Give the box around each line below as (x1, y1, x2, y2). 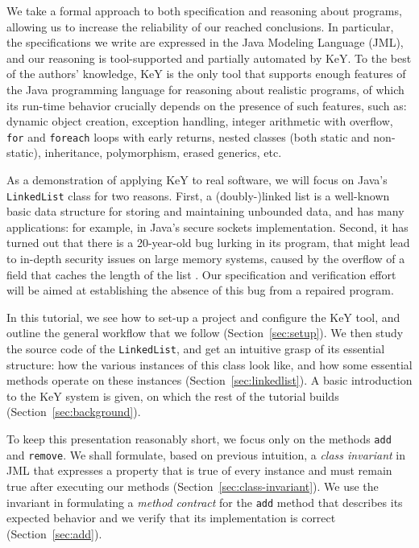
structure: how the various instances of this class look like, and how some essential (6, 356, 413, 373)
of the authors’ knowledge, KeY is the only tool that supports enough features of (6, 65, 406, 82)
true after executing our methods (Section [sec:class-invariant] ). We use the (6, 477, 379, 494)
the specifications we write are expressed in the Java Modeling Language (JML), (6, 34, 404, 51)
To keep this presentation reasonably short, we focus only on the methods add (6, 431, 392, 447)
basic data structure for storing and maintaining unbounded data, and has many (6, 203, 404, 220)
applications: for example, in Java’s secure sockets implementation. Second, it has (6, 218, 409, 235)
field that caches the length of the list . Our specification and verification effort (6, 266, 396, 282)
